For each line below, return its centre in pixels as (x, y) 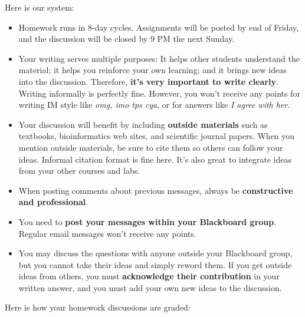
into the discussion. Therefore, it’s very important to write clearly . (148, 81)
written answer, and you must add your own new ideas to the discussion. (150, 287)
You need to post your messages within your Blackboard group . (147, 221)
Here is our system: (40, 7)
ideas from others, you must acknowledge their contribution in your (149, 276)
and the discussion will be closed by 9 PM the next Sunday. (127, 39)
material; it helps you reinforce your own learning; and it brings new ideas (152, 70)
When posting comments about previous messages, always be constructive (156, 190)
